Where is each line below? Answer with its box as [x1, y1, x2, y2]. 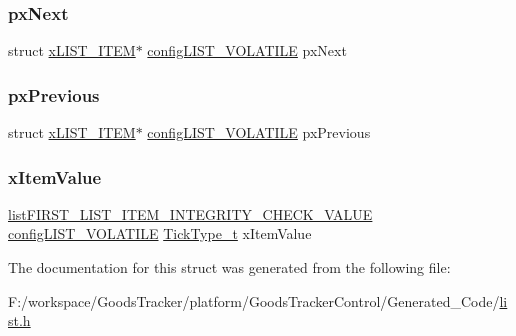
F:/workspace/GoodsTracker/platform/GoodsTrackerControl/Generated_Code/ [8, 290, 500, 311]
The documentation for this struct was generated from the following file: [8, 257, 451, 278]
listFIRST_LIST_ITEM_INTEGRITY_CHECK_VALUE [8, 203, 373, 224]
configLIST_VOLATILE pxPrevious [147, 122, 371, 143]
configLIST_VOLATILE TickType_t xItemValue [8, 223, 312, 244]
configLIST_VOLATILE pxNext [147, 40, 347, 61]
